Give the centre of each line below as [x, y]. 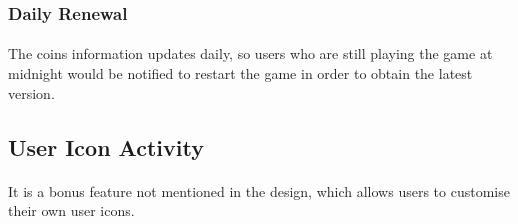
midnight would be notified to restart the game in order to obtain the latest [240, 73]
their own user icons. [71, 210]
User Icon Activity [106, 146]
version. [31, 92]
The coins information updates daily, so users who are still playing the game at [250, 53]
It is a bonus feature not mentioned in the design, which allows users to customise [259, 190]
